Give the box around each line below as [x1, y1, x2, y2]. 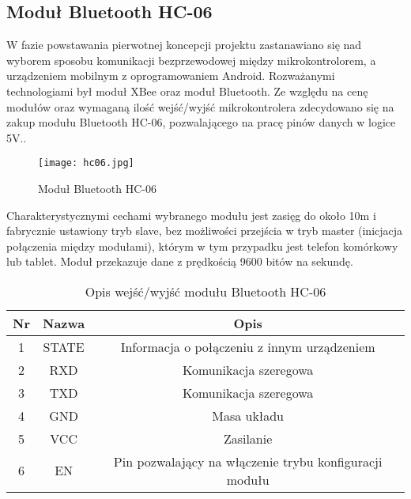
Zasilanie [223, 429, 273, 448]
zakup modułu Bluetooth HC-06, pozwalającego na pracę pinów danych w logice [6, 114, 396, 130]
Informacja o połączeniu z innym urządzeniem [120, 337, 375, 356]
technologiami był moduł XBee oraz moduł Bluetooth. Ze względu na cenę [6, 82, 368, 99]
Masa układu [212, 406, 285, 425]
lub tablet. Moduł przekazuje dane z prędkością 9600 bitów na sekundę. [6, 253, 353, 270]
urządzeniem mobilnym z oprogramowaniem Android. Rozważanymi [6, 67, 335, 84]
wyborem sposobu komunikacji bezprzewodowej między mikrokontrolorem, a [6, 51, 376, 68]
